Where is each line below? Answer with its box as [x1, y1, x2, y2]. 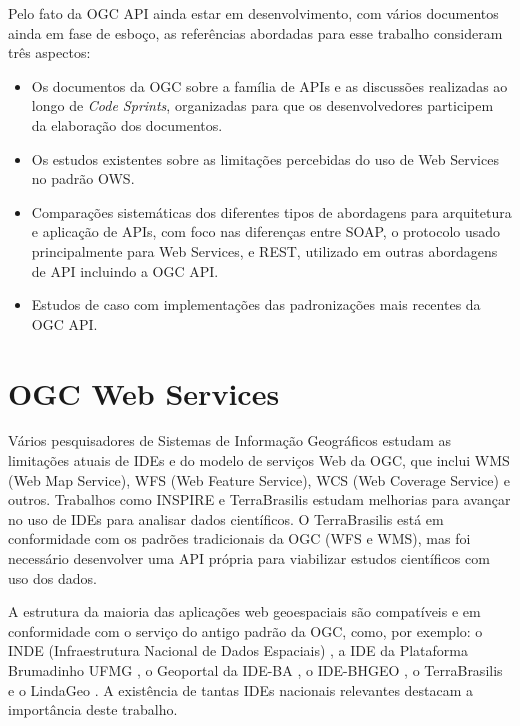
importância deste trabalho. [8, 699, 178, 720]
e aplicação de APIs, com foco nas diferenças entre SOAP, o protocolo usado [31, 221, 501, 242]
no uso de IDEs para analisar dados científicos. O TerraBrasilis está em [8, 508, 444, 529]
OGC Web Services [8, 372, 280, 413]
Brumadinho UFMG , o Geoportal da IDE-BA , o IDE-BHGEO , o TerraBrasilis [8, 659, 503, 680]
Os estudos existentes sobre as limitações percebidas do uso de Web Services [31, 148, 499, 169]
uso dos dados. [8, 567, 97, 588]
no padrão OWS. [31, 168, 135, 189]
